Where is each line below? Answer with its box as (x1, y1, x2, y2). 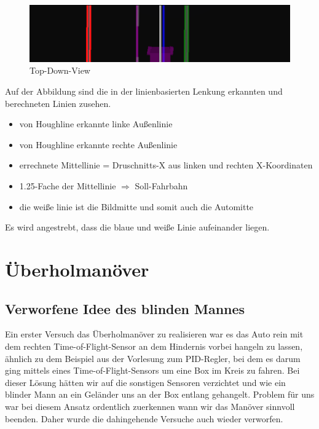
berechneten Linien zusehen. (5, 96, 111, 109)
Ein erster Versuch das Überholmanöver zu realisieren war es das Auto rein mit (5, 328, 304, 340)
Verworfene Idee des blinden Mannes (5, 299, 245, 318)
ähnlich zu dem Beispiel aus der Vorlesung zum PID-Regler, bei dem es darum (5, 352, 301, 364)
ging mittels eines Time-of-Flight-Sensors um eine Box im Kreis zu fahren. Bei (5, 364, 300, 377)
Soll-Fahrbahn (135, 179, 188, 192)
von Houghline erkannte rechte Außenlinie (19, 138, 178, 151)
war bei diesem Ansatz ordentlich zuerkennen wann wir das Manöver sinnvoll (5, 399, 295, 412)
